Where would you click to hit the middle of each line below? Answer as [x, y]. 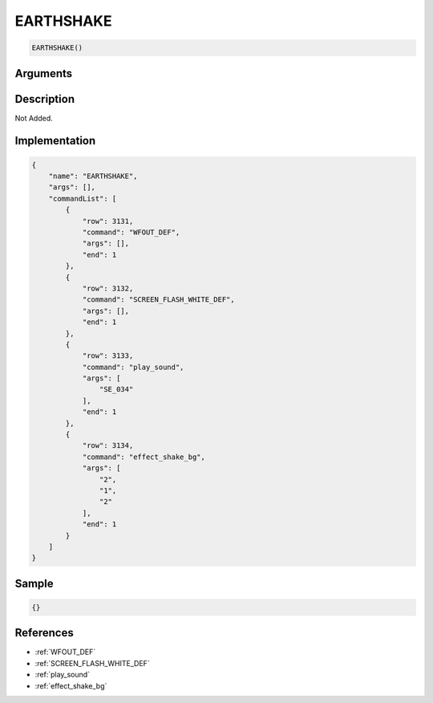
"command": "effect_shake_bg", [144, 457]
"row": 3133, [108, 356]
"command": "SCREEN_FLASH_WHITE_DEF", [159, 300]
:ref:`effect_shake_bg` [71, 685]
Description [45, 99]
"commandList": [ [83, 198]
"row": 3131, [108, 221]
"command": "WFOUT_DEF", [131, 232]
